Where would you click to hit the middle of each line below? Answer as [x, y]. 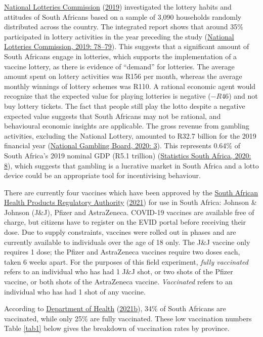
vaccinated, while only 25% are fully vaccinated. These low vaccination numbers [128, 318]
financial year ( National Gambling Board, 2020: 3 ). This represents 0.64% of [122, 145]
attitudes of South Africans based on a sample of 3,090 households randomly [123, 16]
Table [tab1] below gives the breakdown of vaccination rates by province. [117, 328]
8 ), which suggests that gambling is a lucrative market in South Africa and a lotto [131, 165]
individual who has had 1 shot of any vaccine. [75, 291]
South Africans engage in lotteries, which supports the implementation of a [121, 56]
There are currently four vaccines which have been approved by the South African [131, 192]
